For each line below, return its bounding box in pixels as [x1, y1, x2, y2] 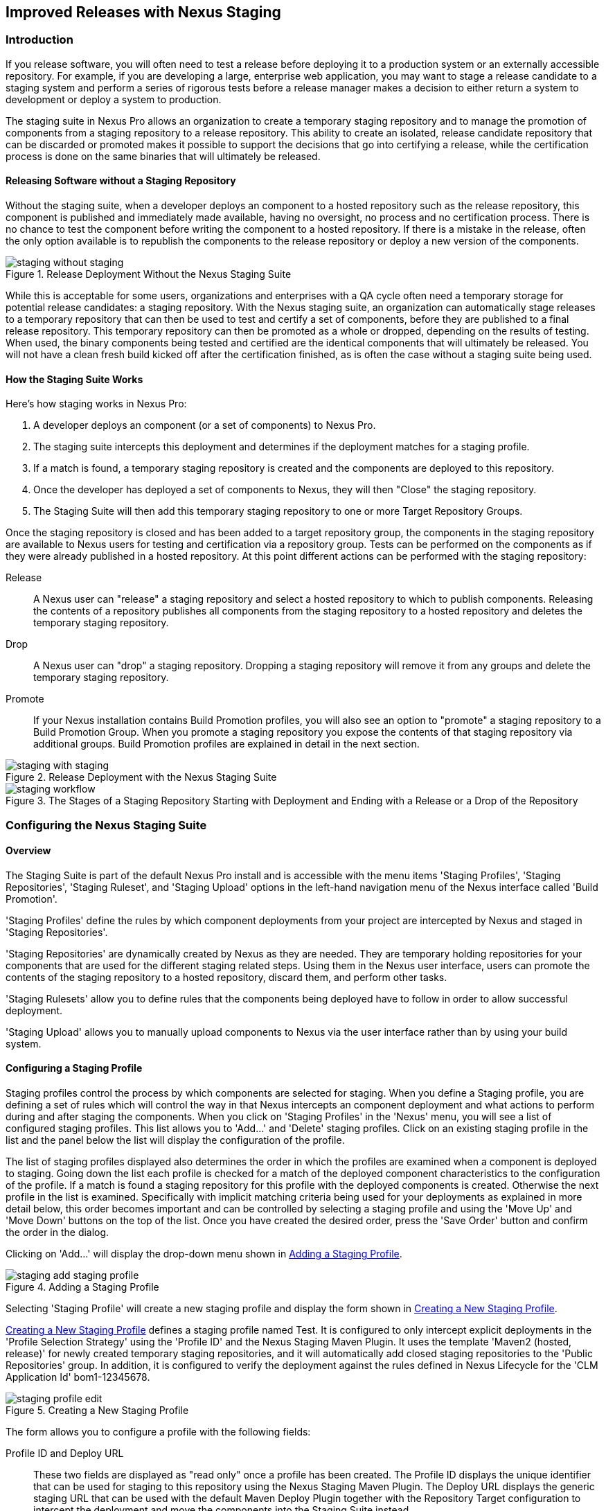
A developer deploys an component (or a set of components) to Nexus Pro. [33, 419, 376, 432]
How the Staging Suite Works [6, 373, 143, 385]
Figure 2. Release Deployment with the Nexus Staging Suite [6, 771, 277, 784]
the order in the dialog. [6, 1226, 109, 1239]
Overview [6, 845, 51, 857]
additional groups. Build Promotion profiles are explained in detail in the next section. [33, 738, 420, 750]
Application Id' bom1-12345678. [6, 1371, 150, 1384]
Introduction [6, 33, 73, 47]
